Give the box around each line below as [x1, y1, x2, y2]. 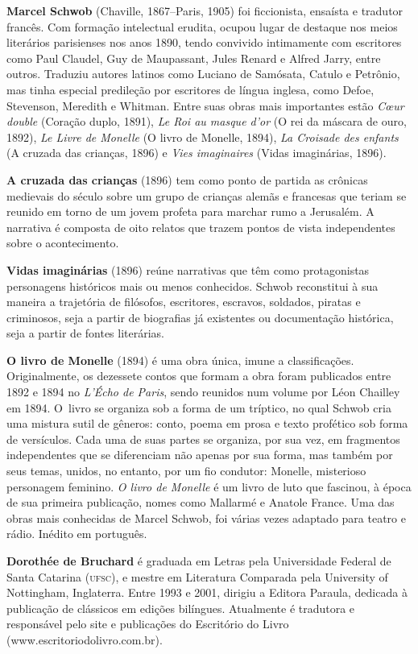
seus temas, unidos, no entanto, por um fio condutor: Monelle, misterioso [6, 462, 366, 479]
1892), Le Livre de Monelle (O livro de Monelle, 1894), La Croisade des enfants [6, 128, 399, 145]
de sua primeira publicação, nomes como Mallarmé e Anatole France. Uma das [6, 494, 395, 511]
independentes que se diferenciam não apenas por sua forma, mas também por [6, 446, 393, 463]
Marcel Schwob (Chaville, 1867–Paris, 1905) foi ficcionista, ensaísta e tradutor [6, 2, 404, 19]
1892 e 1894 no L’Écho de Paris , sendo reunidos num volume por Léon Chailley [6, 383, 400, 400]
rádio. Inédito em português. [6, 525, 147, 542]
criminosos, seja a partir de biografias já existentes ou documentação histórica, [6, 308, 394, 325]
